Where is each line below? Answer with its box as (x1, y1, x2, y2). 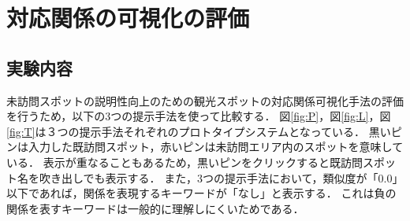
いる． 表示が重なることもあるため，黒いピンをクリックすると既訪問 (6, 153, 363, 170)
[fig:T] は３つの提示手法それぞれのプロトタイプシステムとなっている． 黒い (6, 123, 391, 139)
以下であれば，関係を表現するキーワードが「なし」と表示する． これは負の (6, 185, 397, 201)
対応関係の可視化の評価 (6, 2, 250, 34)
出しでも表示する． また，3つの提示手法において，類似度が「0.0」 (61, 169, 404, 186)
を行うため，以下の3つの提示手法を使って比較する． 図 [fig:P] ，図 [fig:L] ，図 (6, 108, 391, 124)
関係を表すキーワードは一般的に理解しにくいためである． (6, 200, 304, 216)
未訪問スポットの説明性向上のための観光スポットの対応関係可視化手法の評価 (6, 92, 404, 109)
